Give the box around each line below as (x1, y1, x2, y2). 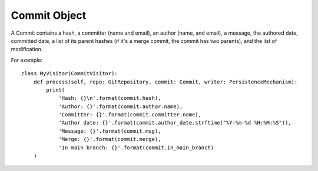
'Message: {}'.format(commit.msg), (58, 128, 161, 135)
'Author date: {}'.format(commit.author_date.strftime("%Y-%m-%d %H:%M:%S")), (58, 119, 291, 126)
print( (46, 86, 65, 93)
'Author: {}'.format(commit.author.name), (58, 103, 183, 110)
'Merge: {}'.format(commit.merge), (58, 136, 161, 143)
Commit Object (11, 9, 87, 22)
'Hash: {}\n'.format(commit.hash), (58, 95, 161, 102)
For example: (11, 56, 43, 63)
